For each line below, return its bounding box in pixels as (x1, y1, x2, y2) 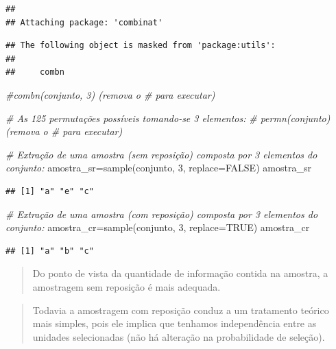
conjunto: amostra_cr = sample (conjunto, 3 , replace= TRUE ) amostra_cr (5, 220, 310, 234)
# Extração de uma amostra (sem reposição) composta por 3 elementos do (5, 147, 317, 161)
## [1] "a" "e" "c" (5, 186, 94, 196)
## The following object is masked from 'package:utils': (5, 40, 276, 51)
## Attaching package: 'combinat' (5, 17, 163, 27)
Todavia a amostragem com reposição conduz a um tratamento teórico (32, 302, 329, 317)
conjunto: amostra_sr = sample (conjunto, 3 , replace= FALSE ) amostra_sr (5, 160, 311, 175)
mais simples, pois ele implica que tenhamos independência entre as (32, 316, 317, 330)
